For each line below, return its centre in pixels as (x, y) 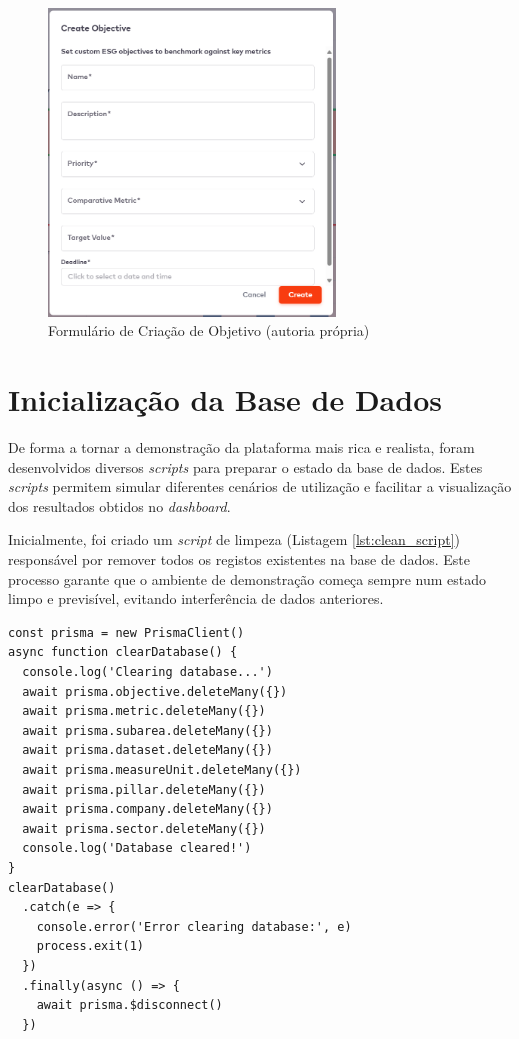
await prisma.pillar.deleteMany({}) (144, 789)
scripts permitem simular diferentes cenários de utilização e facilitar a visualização (260, 486)
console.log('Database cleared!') (137, 848)
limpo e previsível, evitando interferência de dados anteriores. (196, 598)
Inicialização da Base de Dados (225, 399)
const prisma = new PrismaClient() (126, 632)
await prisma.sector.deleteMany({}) (144, 828)
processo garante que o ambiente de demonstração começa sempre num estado (247, 578)
